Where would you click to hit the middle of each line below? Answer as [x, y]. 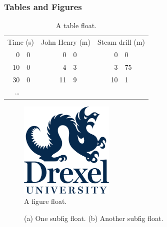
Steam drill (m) [121, 42]
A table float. [76, 25]
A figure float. [45, 201]
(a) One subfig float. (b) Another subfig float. [94, 218]
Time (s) [21, 42]
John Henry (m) [65, 42]
